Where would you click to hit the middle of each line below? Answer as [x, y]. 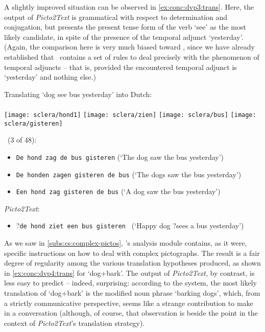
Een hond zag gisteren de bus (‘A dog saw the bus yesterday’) [118, 191]
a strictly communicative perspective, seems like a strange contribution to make [129, 303]
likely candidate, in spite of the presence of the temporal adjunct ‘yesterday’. [124, 37]
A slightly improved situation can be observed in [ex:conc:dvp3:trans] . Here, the [129, 7]
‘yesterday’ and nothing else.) [50, 77]
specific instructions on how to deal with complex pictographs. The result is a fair [132, 253]
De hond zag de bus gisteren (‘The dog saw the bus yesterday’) [120, 157]
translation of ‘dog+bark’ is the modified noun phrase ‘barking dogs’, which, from [132, 293]
